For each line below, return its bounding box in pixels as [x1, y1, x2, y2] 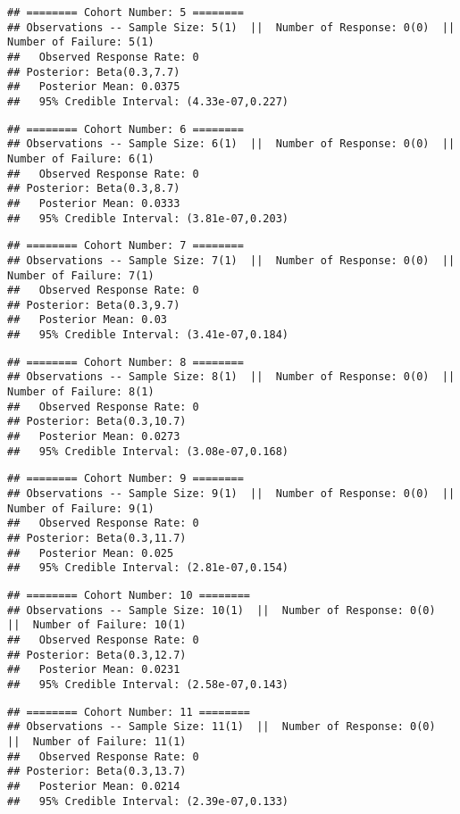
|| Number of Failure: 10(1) [7, 619, 187, 632]
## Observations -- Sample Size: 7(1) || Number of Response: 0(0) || [7, 253, 456, 267]
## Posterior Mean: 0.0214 [7, 779, 180, 793]
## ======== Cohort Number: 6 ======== [7, 122, 244, 136]
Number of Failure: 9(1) [7, 502, 155, 515]
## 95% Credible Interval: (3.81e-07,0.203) [7, 212, 289, 225]
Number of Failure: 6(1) [7, 152, 155, 165]
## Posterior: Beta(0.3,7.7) [7, 65, 180, 79]
